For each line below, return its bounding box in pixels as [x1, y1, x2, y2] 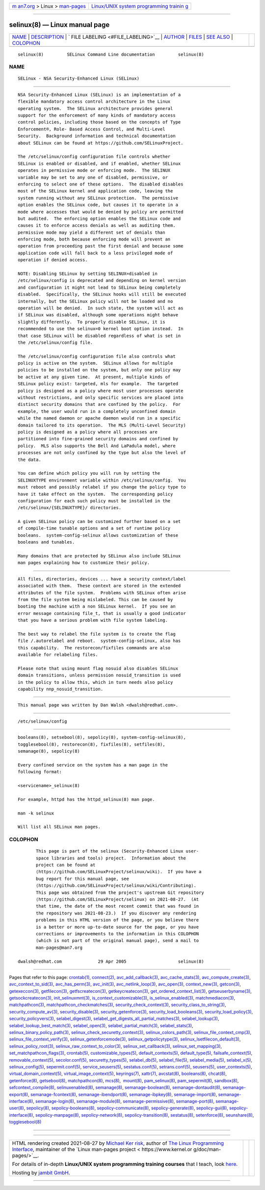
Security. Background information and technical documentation [18, 133, 176, 139]
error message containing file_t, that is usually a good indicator [18, 610, 186, 616]
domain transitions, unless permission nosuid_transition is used [18, 672, 181, 678]
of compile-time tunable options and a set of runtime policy [18, 525, 171, 531]
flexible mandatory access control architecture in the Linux [18, 99, 171, 104]
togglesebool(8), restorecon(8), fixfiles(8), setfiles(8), [18, 741, 165, 747]
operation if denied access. [18, 257, 88, 263]
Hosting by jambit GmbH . [12, 1169, 71, 1176]
